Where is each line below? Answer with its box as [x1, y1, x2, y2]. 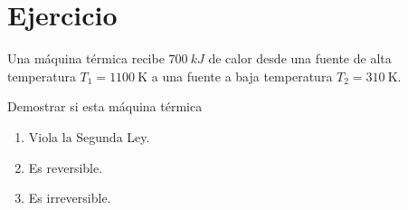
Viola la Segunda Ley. [28, 127, 150, 146]
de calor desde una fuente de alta [208, 49, 392, 68]
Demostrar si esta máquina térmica [7, 97, 203, 116]
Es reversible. [28, 157, 103, 177]
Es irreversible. [28, 188, 111, 207]
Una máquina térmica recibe [7, 49, 165, 68]
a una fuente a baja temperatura [151, 66, 333, 85]
